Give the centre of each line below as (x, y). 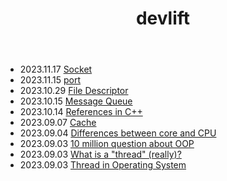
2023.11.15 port (50, 80)
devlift (163, 18)
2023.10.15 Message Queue (76, 101)
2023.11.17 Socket (56, 69)
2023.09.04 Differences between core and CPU (118, 133)
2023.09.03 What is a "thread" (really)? (100, 154)
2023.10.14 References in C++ (81, 112)
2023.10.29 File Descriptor (74, 91)
